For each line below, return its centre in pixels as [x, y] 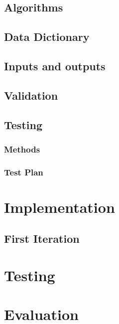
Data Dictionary [47, 37]
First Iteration [42, 239]
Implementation [59, 207]
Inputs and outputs [55, 66]
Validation [31, 95]
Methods [22, 149]
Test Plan [24, 172]
